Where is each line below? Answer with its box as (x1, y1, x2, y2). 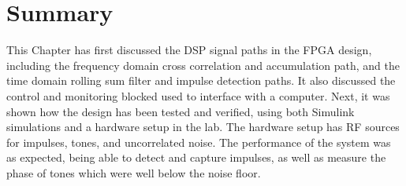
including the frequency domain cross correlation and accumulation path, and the (6, 57, 400, 73)
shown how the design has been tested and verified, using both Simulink (6, 103, 355, 119)
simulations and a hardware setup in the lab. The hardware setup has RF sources (6, 119, 400, 135)
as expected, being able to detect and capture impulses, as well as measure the (6, 149, 386, 166)
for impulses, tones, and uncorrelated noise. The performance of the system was (6, 133, 391, 150)
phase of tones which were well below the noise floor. (6, 164, 261, 181)
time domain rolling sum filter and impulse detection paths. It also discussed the (6, 72, 396, 89)
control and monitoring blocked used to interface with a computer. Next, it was (6, 87, 390, 104)
